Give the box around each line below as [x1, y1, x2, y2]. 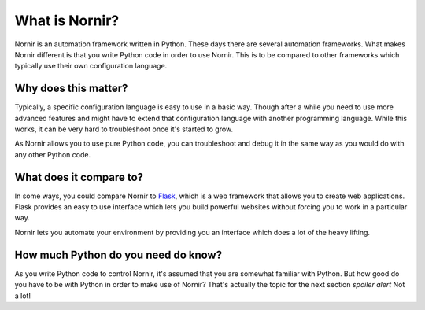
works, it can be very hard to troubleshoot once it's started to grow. [14, 124, 234, 134]
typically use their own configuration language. [14, 61, 168, 71]
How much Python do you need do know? [14, 248, 223, 261]
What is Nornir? [14, 12, 120, 29]
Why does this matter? [14, 82, 128, 95]
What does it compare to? [14, 170, 144, 184]
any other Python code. [14, 149, 91, 159]
